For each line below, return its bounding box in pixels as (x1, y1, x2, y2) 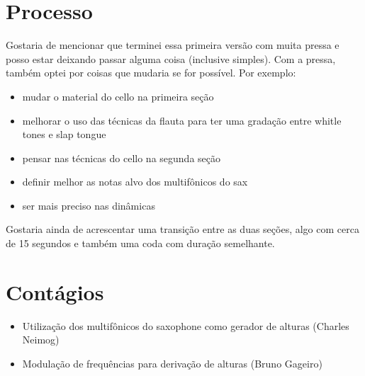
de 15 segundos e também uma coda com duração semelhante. (6, 236, 275, 251)
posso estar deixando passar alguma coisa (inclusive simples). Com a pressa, (6, 51, 336, 66)
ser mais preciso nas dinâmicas (22, 198, 155, 212)
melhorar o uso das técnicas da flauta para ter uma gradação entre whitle (22, 113, 342, 127)
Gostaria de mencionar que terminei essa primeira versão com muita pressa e (6, 38, 339, 52)
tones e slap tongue (22, 127, 106, 142)
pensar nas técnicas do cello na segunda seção (22, 150, 221, 165)
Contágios (6, 277, 104, 306)
